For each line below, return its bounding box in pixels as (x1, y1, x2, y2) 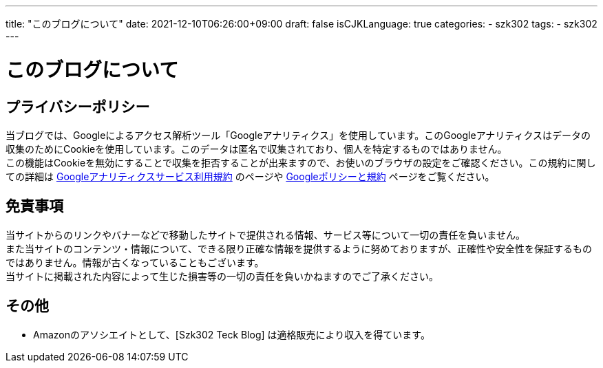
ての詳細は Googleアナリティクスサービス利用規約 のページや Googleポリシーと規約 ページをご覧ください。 (6, 170, 495, 182)
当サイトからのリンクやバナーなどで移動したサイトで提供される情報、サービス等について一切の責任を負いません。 (6, 228, 525, 241)
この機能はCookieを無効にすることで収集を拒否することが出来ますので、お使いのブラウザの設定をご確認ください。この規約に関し (6, 156, 596, 169)
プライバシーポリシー (6, 98, 150, 116)
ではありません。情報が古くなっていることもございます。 (6, 256, 264, 268)
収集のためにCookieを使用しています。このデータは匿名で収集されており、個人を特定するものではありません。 (6, 142, 507, 155)
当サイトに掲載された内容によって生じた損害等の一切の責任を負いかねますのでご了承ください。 (6, 270, 438, 282)
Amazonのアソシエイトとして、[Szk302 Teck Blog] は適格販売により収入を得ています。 (33, 328, 430, 340)
